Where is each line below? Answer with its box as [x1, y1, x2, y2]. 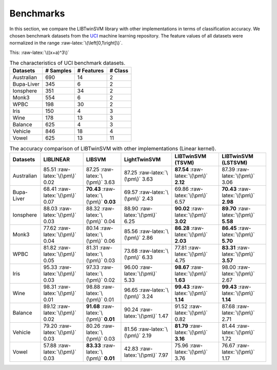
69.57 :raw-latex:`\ [124, 188, 169, 196]
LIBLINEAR [43, 155, 70, 163]
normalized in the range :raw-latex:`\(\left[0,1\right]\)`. [9, 40, 123, 46]
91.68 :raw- [86, 303, 115, 310]
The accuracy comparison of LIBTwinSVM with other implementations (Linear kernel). [9, 145, 216, 152]
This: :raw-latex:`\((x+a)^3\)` [9, 49, 69, 55]
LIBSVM [86, 155, 106, 163]
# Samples [45, 67, 72, 74]
